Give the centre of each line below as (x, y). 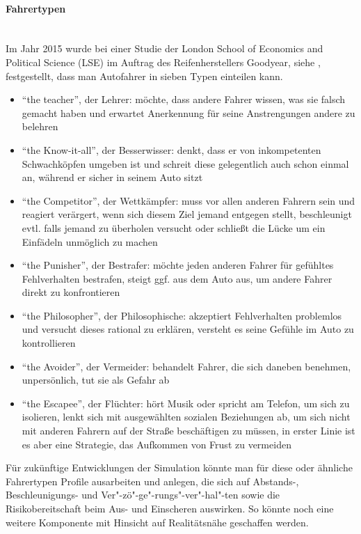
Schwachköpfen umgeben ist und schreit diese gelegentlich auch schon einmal (185, 163)
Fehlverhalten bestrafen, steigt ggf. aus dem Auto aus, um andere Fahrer (177, 278)
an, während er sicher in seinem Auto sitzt (112, 177)
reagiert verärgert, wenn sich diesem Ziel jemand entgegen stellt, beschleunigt (187, 214)
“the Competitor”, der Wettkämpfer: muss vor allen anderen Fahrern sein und (188, 200)
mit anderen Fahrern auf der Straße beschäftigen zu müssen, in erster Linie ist (188, 431)
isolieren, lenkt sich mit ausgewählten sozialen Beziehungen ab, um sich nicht (186, 417)
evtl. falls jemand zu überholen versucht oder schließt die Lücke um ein (174, 227)
